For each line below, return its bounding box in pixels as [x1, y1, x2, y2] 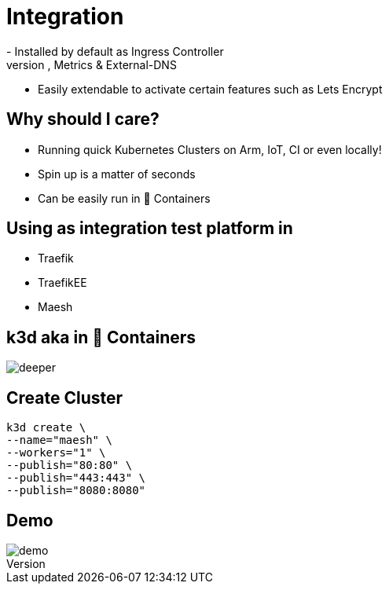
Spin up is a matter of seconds [38, 167, 196, 181]
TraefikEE [38, 276, 87, 290]
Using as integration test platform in [6, 218, 293, 239]
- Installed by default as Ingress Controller [6, 44, 224, 58]
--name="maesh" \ [6, 434, 112, 447]
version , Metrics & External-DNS [6, 57, 177, 71]
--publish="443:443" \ [6, 471, 146, 485]
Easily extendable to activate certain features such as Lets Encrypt [38, 82, 383, 96]
